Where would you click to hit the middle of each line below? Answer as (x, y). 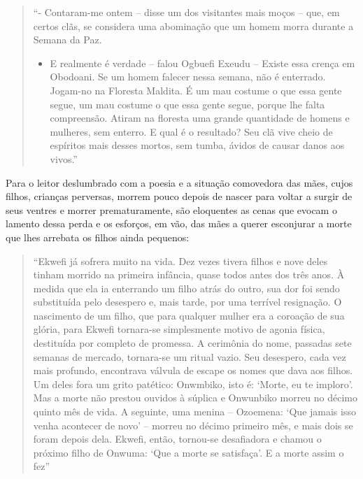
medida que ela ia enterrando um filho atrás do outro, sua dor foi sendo (186, 288)
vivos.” (64, 158)
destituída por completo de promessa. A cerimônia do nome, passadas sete (192, 343)
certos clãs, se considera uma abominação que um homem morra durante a (193, 26)
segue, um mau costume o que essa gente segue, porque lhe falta (187, 104)
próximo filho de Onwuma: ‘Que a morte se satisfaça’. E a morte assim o (188, 452)
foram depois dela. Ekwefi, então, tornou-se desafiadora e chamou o (177, 439)
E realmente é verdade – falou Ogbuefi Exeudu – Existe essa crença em (202, 63)
